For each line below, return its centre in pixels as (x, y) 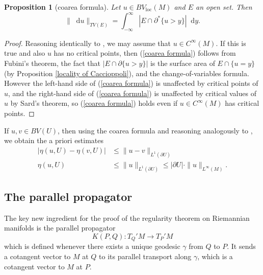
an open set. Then (224, 7)
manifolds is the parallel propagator (60, 228)
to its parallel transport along (145, 256)
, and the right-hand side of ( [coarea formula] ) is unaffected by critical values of (132, 93)
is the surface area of (182, 63)
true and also (25, 53)
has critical (242, 103)
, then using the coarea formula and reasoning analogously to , (155, 130)
